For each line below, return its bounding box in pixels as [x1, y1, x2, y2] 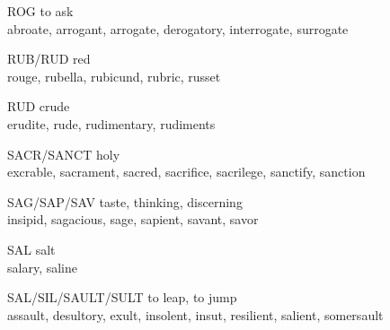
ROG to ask [7, 2, 74, 20]
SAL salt [7, 239, 56, 258]
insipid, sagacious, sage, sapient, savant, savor [7, 210, 259, 229]
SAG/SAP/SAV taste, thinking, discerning [7, 192, 243, 211]
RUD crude [7, 97, 70, 116]
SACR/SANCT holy [7, 144, 120, 163]
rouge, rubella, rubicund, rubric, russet [7, 66, 221, 85]
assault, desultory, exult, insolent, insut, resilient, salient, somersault [7, 305, 384, 324]
